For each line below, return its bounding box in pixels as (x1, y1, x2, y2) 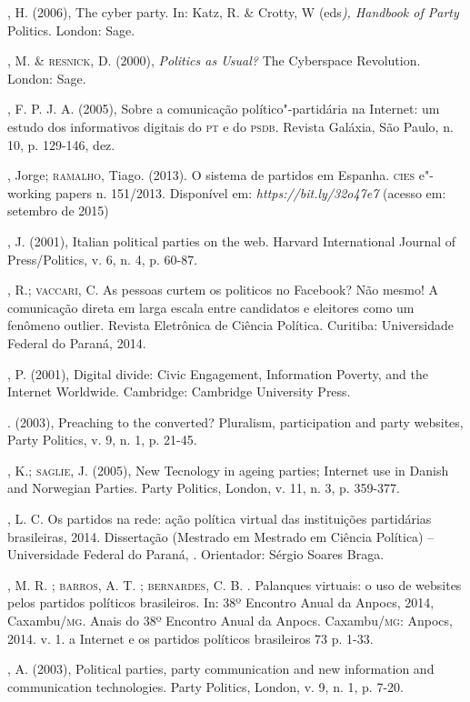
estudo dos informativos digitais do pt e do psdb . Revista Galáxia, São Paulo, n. (7, 116, 454, 135)
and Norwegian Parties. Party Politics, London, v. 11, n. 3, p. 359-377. (7, 478, 400, 497)
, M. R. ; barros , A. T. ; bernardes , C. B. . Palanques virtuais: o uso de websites (7, 575, 462, 594)
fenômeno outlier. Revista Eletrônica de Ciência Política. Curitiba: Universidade (7, 316, 454, 335)
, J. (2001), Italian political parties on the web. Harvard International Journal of (7, 231, 456, 250)
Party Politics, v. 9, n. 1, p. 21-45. (7, 430, 197, 449)
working (7, 183, 52, 202)
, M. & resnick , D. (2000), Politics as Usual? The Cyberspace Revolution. (7, 51, 421, 70)
